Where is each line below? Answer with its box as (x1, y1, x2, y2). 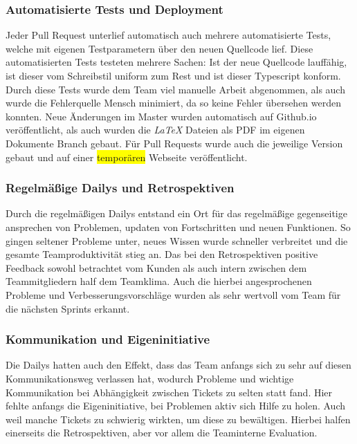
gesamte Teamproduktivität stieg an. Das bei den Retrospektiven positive (6, 247, 318, 261)
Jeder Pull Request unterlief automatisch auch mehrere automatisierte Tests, (6, 28, 331, 42)
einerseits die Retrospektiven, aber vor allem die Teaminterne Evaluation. (6, 425, 318, 440)
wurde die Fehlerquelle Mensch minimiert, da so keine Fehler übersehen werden (6, 95, 342, 110)
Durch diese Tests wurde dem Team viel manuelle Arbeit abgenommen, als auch (6, 82, 345, 96)
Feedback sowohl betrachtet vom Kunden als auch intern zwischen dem (6, 260, 307, 275)
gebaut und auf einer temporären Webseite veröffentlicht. (6, 149, 248, 164)
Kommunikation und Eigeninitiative (6, 331, 210, 348)
